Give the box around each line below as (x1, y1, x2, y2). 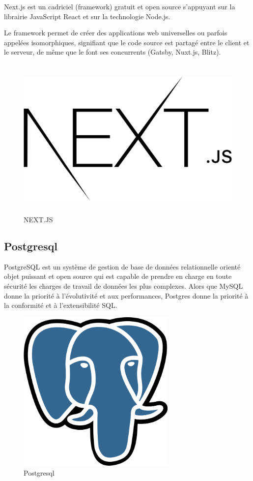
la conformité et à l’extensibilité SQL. (4, 300, 117, 310)
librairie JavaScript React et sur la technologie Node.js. (4, 11, 170, 21)
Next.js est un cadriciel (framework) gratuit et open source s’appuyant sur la (4, 1, 235, 11)
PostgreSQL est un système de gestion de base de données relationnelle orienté (4, 261, 241, 271)
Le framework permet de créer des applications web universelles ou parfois (4, 28, 227, 38)
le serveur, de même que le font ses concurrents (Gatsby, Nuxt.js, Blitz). (4, 47, 221, 57)
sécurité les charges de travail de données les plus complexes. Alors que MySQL (4, 280, 243, 291)
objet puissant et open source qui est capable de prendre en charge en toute (4, 271, 232, 281)
